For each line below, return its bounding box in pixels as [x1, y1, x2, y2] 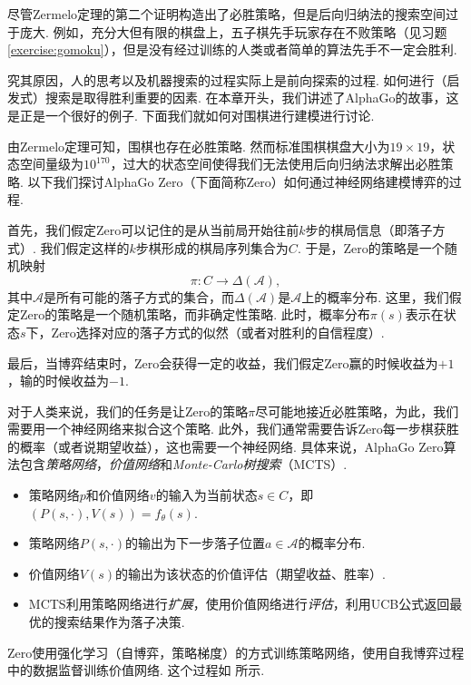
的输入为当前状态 [155, 485, 258, 504]
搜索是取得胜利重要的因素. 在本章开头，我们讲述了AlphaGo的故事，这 [44, 88, 459, 107]
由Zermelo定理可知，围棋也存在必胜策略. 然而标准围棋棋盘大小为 [7, 136, 390, 155]
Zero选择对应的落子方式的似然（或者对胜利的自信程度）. [51, 322, 385, 341]
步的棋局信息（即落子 [305, 220, 433, 239]
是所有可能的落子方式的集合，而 [44, 287, 234, 306]
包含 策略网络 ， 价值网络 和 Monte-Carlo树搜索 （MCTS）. [19, 455, 348, 474]
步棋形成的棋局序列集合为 [135, 238, 289, 257]
